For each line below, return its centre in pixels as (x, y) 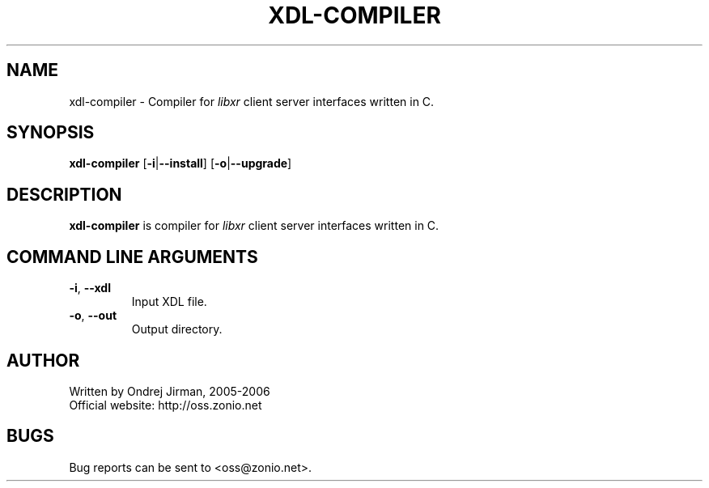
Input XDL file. (169, 302)
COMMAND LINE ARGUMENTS (132, 257)
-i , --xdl (90, 288)
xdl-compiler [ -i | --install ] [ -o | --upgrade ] (180, 163)
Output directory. (177, 329)
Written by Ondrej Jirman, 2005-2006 (170, 391)
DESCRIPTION (64, 194)
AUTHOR (43, 360)
